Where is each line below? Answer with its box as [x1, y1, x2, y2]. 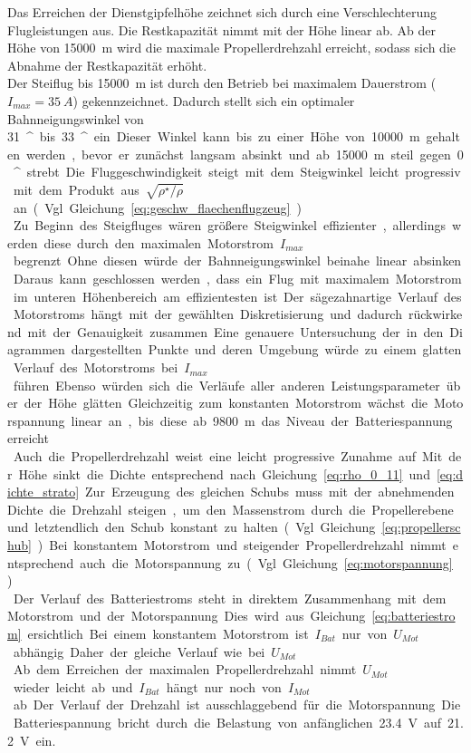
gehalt [426, 127, 460, 146]
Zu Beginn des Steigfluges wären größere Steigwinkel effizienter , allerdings [13, 216, 447, 235]
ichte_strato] [7, 482, 80, 501]
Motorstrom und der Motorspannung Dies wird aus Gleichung [7, 606, 366, 625]
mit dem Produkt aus [13, 179, 139, 198]
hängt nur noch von [166, 677, 282, 696]
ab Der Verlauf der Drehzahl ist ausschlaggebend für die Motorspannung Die [13, 695, 461, 714]
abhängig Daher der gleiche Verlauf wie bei [13, 642, 265, 661]
